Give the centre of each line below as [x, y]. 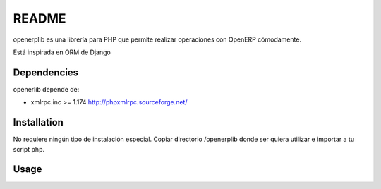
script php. [29, 149]
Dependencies [46, 72]
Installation [38, 122]
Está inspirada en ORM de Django [62, 52]
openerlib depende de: [46, 89]
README [40, 18]
